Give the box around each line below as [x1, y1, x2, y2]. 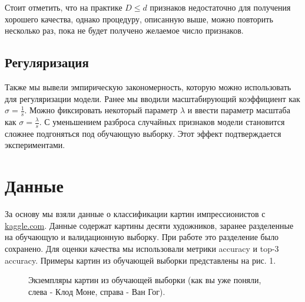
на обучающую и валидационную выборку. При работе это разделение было [5, 231, 279, 243]
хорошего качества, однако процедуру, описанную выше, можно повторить [5, 12, 273, 25]
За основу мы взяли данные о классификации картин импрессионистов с [5, 208, 266, 220]
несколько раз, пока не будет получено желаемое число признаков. [5, 24, 244, 37]
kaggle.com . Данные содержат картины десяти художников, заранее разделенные [5, 219, 294, 231]
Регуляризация [5, 53, 89, 71]
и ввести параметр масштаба [187, 104, 290, 116]
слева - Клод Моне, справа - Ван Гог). [28, 285, 165, 297]
